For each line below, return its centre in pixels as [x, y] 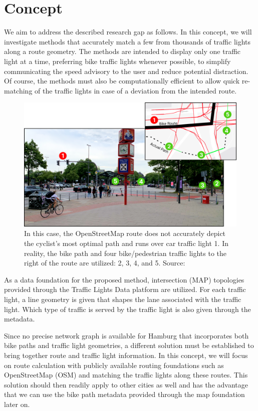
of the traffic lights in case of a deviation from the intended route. [136, 90]
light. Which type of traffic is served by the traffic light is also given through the [127, 309]
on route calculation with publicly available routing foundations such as [114, 365]
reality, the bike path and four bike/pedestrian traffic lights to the [125, 253]
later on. [17, 404]
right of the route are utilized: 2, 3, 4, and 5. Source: [105, 263]
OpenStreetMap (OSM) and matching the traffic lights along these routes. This [126, 375]
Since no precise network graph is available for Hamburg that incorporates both [126, 335]
